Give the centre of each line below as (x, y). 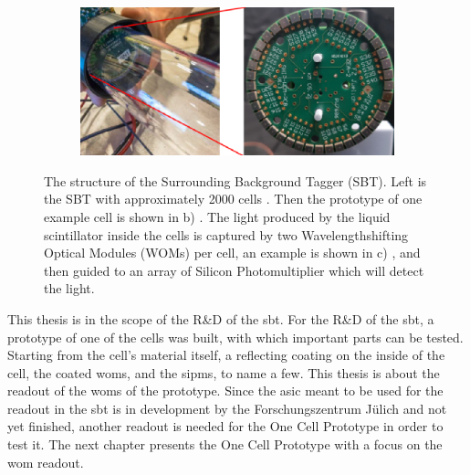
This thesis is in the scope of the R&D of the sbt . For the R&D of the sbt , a (221, 318)
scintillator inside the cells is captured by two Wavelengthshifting (226, 234)
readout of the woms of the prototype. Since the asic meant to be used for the (225, 391)
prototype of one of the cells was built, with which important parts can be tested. (235, 337)
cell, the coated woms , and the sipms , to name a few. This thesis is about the (224, 372)
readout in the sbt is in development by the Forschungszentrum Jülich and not (227, 408)
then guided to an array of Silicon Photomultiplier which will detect (234, 270)
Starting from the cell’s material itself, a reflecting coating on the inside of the (226, 355)
